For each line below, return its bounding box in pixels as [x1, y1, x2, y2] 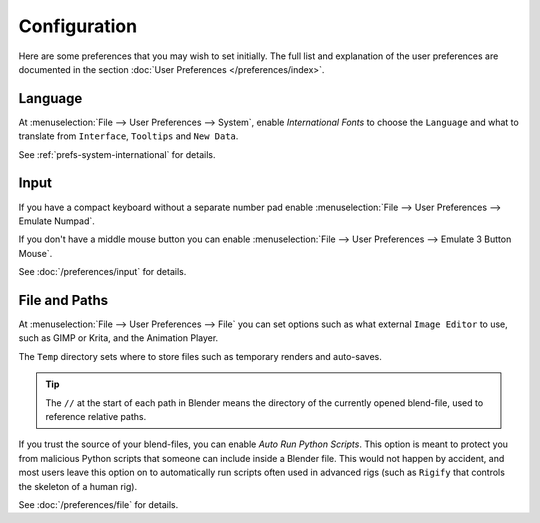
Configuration [18, 15, 138, 37]
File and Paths [18, 291, 109, 309]
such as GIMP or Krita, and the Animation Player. [18, 332, 219, 344]
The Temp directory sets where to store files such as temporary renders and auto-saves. [18, 350, 382, 362]
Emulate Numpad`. [18, 215, 95, 227]
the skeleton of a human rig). [18, 480, 138, 492]
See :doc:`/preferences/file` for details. [18, 498, 179, 510]
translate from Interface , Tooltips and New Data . [18, 130, 239, 142]
